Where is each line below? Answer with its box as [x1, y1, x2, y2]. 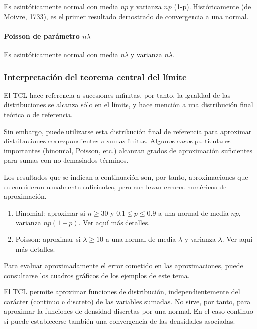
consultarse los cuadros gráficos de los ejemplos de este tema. [4, 270, 190, 280]
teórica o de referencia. [4, 109, 73, 119]
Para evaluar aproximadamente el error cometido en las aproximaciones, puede [4, 260, 243, 271]
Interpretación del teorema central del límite [4, 70, 187, 83]
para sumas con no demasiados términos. [4, 155, 128, 165]
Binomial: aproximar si [15, 207, 85, 218]
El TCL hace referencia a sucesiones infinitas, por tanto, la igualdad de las [4, 90, 231, 100]
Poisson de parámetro [4, 30, 80, 41]
